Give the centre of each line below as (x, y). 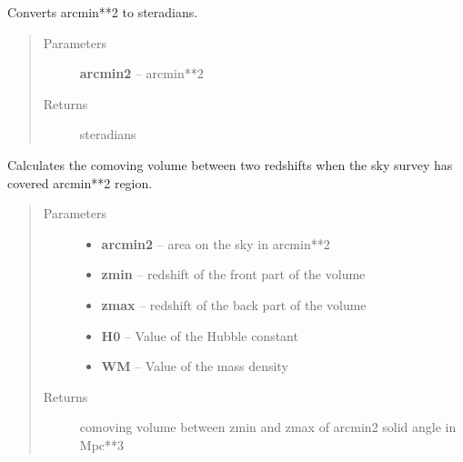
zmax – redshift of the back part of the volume (234, 304)
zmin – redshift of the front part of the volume (233, 274)
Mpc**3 (102, 444)
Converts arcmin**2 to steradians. (103, 12)
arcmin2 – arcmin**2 (141, 73)
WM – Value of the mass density (195, 366)
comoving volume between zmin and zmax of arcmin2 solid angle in (268, 427)
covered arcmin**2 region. (80, 182)
